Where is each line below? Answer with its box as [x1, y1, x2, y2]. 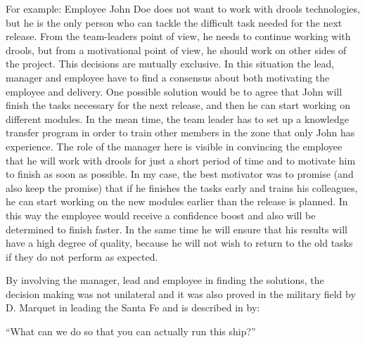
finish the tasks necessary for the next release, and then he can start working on [6, 98, 350, 112]
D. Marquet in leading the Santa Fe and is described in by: [6, 300, 260, 315]
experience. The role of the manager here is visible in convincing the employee [6, 138, 342, 153]
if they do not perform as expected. [6, 249, 158, 264]
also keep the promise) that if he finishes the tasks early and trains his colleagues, [6, 180, 358, 195]
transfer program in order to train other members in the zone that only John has [6, 125, 355, 140]
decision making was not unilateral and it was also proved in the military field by [6, 286, 356, 301]
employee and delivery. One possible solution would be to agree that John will [6, 84, 342, 98]
